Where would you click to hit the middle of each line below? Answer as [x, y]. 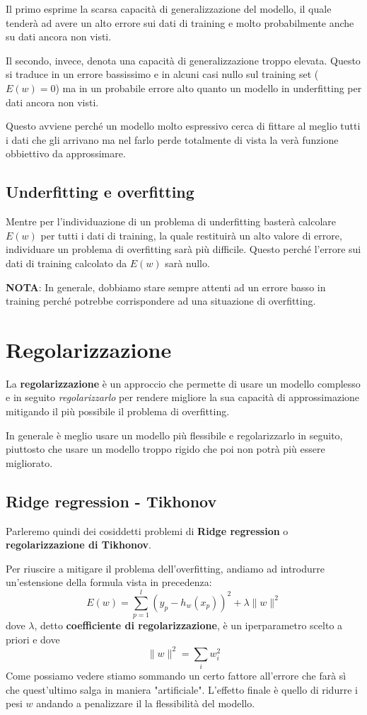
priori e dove [33, 639]
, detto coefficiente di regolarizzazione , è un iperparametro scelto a [188, 625]
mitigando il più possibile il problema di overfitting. [118, 411]
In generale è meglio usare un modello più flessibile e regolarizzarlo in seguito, [174, 435]
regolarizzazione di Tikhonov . [78, 545]
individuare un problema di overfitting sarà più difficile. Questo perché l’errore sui [183, 249]
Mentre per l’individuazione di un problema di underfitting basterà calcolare [171, 221]
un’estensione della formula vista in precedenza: [109, 582]
